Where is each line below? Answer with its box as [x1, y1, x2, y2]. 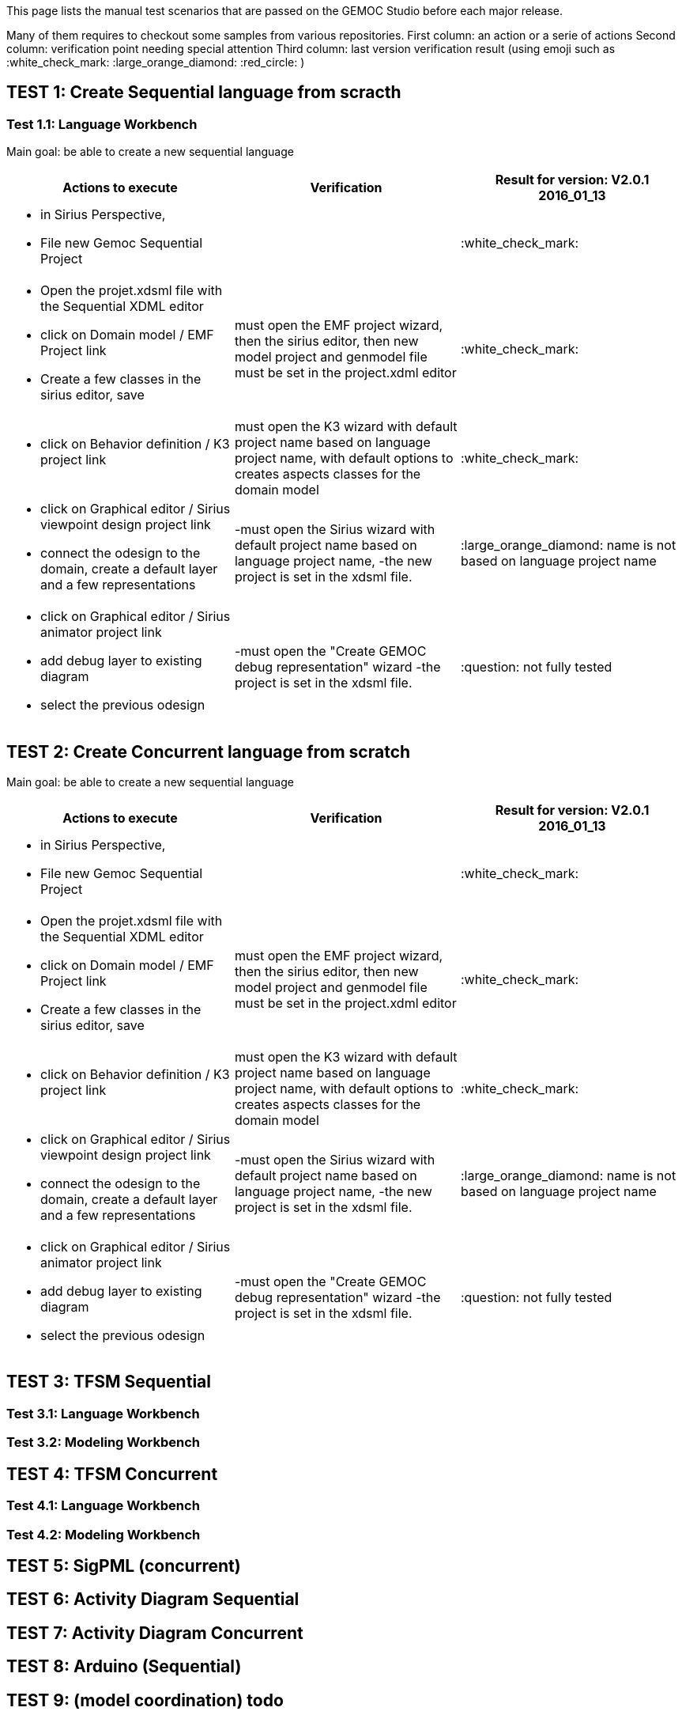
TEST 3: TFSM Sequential [6, 1372, 211, 1392]
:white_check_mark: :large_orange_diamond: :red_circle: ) [6, 55, 305, 69]
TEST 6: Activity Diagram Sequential [6, 1589, 300, 1610]
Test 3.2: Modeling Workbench [6, 1434, 200, 1451]
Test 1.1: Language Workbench [6, 115, 198, 132]
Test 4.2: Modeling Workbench [6, 1526, 201, 1543]
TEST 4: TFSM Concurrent [6, 1463, 218, 1484]
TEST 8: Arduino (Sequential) [6, 1656, 242, 1677]
